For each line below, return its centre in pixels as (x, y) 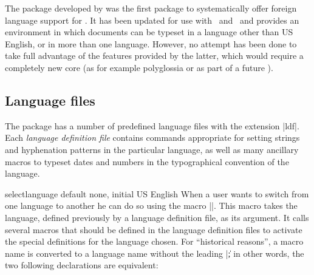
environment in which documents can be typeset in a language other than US (149, 32)
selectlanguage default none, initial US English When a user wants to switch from (157, 193)
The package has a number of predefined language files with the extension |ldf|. (152, 125)
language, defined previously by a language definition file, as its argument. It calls (157, 217)
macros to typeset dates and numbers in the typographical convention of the (147, 161)
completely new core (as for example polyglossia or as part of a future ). (139, 67)
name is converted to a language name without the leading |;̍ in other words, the (155, 253)
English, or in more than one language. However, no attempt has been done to (151, 43)
